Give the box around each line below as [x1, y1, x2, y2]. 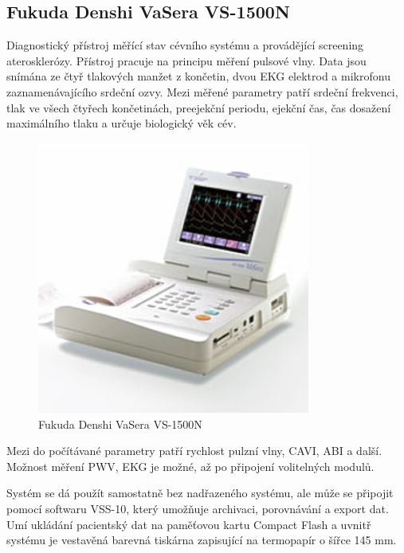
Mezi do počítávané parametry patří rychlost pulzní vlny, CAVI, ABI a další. [6, 442, 382, 459]
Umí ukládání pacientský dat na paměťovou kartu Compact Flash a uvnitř [6, 516, 371, 532]
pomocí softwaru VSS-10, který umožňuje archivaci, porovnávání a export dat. [6, 500, 389, 516]
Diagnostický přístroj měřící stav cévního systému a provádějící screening [6, 37, 364, 53]
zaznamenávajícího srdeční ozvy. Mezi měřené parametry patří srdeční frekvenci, [6, 83, 398, 100]
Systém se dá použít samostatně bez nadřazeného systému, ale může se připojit [6, 484, 394, 501]
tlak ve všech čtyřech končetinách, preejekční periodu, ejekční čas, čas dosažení [6, 99, 391, 116]
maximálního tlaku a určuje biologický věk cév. [6, 115, 237, 131]
